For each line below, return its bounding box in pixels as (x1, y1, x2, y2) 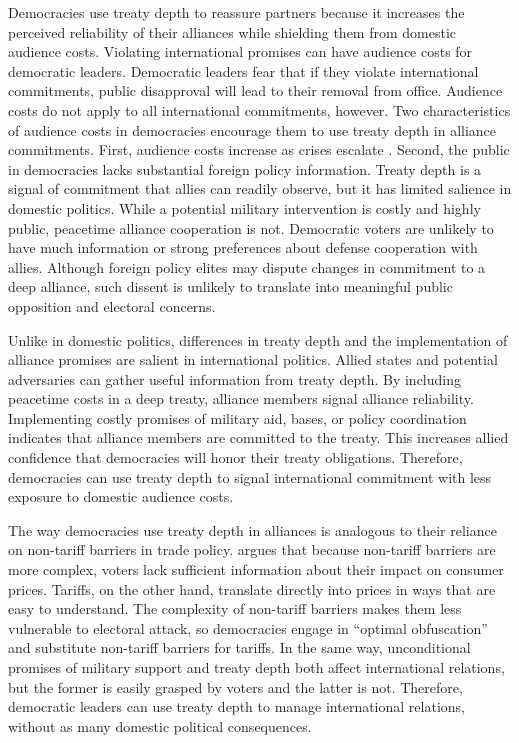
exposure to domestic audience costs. (8, 486, 234, 507)
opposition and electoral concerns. (8, 295, 216, 316)
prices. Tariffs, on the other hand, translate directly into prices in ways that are (8, 578, 496, 599)
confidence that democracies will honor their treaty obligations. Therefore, (8, 447, 463, 468)
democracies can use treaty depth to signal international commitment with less (8, 466, 492, 487)
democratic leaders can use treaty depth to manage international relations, (8, 696, 465, 717)
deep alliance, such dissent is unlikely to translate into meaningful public (8, 276, 453, 297)
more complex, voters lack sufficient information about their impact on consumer (8, 559, 504, 580)
